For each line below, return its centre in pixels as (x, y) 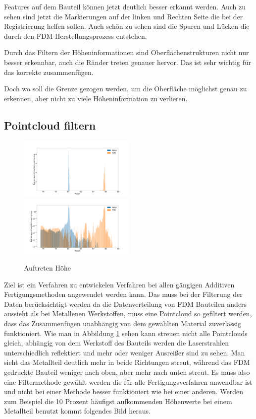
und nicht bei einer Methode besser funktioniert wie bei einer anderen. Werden (124, 391)
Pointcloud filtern (50, 125)
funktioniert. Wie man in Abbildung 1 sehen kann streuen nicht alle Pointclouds (126, 333)
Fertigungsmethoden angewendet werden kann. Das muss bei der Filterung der (123, 294)
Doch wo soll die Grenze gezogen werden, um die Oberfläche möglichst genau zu (126, 89)
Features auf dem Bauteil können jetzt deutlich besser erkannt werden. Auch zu (125, 6)
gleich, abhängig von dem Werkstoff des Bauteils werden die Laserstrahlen (116, 343)
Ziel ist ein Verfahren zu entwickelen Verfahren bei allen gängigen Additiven (119, 284)
